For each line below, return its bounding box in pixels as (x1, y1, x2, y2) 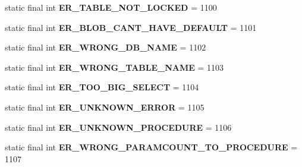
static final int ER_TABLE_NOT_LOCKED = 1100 (5, 1, 217, 13)
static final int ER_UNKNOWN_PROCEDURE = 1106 (5, 121, 232, 133)
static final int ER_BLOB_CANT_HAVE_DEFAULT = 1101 (5, 21, 257, 33)
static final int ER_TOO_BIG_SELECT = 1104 (5, 81, 199, 93)
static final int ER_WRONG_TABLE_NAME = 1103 (5, 61, 224, 73)
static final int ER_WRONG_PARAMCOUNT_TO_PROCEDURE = (5, 141, 298, 153)
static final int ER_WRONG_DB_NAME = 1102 (5, 41, 206, 53)
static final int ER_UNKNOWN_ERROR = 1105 (5, 100, 205, 113)
